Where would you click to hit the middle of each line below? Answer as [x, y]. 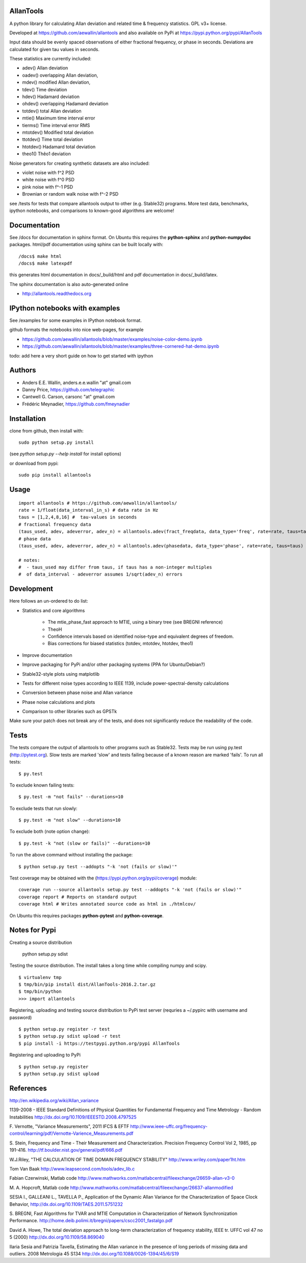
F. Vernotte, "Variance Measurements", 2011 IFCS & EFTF [69, 1127]
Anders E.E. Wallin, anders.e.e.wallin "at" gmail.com [76, 383]
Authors [23, 370]
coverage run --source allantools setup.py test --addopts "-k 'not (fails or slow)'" [130, 890]
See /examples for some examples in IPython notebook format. [76, 320]
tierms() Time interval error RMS [56, 125]
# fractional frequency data [55, 524]
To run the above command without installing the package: [71, 855]
